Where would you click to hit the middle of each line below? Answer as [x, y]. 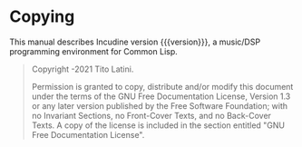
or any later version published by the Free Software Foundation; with [160, 105]
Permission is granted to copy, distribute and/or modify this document [162, 86]
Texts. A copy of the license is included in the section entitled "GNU [158, 125]
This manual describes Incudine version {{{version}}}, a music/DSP [135, 42]
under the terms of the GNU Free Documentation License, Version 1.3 [161, 96]
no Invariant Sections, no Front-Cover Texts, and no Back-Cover [151, 115]
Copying [42, 17]
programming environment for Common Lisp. [94, 51]
